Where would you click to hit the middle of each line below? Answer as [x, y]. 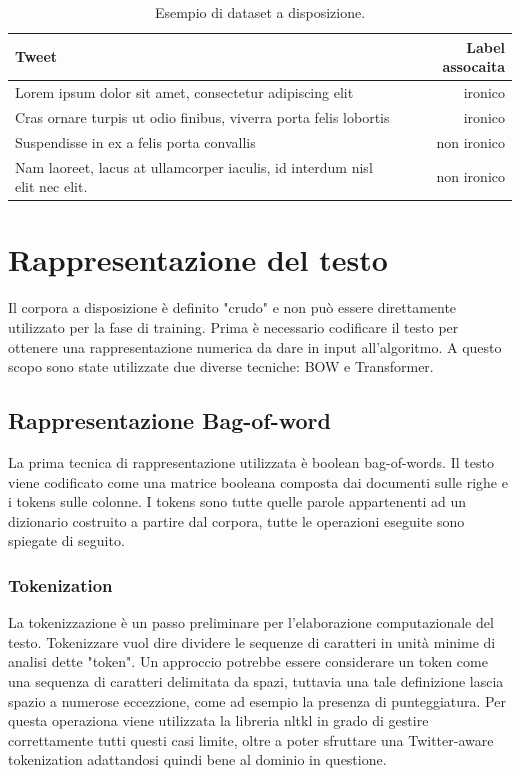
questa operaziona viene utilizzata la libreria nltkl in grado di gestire [218, 720]
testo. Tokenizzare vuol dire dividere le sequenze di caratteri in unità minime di [252, 641]
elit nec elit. [51, 186]
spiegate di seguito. [66, 540]
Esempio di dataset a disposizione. [260, 12]
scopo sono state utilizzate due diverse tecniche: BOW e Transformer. [221, 366]
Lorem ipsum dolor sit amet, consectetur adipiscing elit [184, 92]
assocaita [473, 66]
